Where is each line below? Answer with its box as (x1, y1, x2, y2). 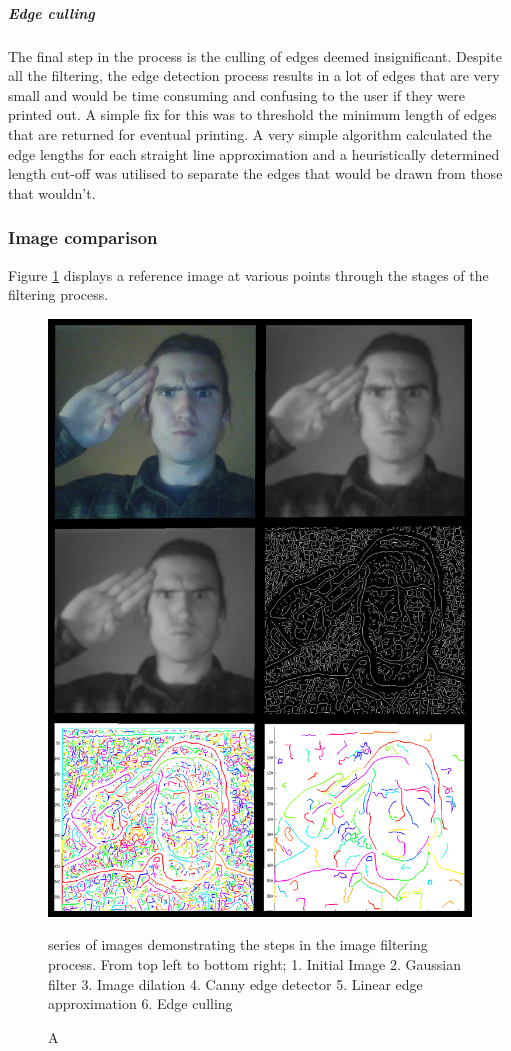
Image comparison (8, 225, 158, 250)
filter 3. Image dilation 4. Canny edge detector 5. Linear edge (48, 973, 423, 994)
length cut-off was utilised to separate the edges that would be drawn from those (8, 163, 503, 184)
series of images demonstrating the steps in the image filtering (48, 934, 428, 955)
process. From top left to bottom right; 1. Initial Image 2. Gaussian (48, 953, 461, 974)
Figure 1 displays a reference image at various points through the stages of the (8, 264, 489, 285)
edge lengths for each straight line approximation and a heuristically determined (8, 143, 500, 164)
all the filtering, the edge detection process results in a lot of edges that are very (8, 65, 500, 86)
